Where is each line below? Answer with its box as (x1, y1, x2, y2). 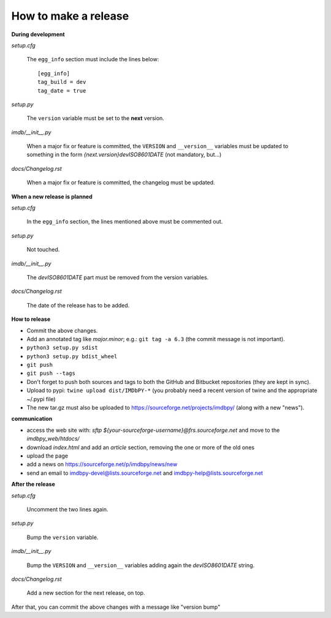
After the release (11, 481, 55, 488)
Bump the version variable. (26, 533, 99, 541)
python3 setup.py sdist (26, 344, 98, 352)
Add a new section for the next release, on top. (26, 589, 145, 597)
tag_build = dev (37, 78, 86, 86)
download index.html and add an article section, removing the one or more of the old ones (26, 443, 254, 451)
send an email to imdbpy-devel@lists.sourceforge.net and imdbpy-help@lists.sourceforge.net (26, 469, 264, 477)
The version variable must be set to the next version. (26, 115, 165, 122)
